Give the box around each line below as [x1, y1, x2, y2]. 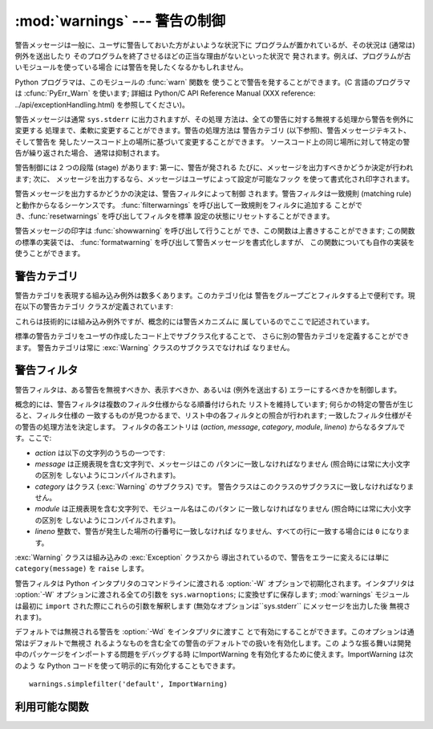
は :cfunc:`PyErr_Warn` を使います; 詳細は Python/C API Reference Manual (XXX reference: [14, 88, 316, 98]
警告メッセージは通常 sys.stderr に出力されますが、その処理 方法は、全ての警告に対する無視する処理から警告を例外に [14, 114, 415, 124]
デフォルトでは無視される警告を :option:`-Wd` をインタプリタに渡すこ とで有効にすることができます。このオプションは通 [14, 627, 415, 637]
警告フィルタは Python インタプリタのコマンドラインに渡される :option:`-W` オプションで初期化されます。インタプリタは [14, 578, 415, 588]
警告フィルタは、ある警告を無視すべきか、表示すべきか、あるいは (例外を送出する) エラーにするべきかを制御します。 [14, 385, 402, 394]
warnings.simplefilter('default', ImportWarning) [29, 679, 229, 688]
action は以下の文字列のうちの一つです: [34, 448, 166, 458]
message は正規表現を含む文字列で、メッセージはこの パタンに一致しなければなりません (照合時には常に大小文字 [34, 458, 411, 469]
